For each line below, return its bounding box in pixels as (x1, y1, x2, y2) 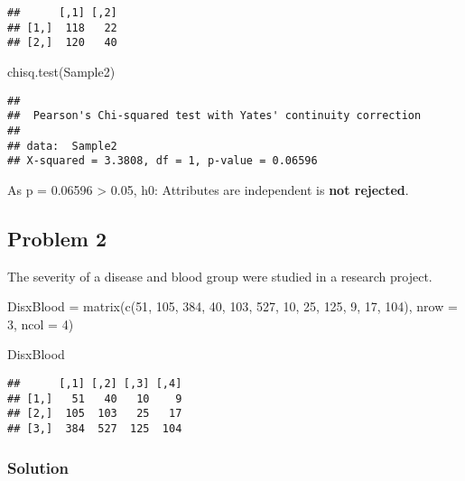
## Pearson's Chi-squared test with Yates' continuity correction (7, 109, 422, 123)
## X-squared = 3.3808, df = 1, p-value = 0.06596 (7, 154, 318, 168)
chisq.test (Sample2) (7, 61, 116, 80)
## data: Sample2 (7, 139, 117, 153)
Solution (7, 456, 69, 478)
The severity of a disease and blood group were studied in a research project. (7, 266, 432, 285)
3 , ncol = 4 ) (7, 314, 74, 333)
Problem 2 (7, 224, 107, 252)
